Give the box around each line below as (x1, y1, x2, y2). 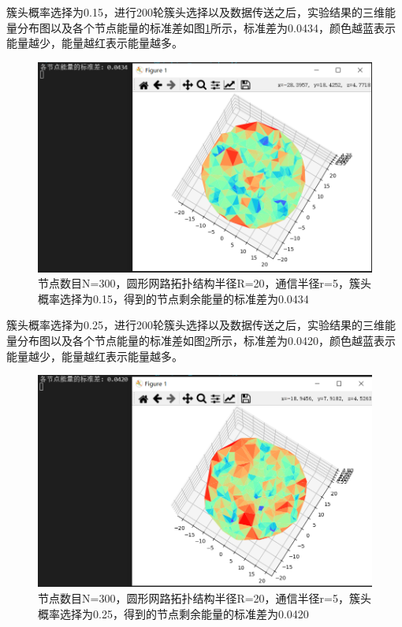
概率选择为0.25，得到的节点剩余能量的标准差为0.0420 (38, 605, 309, 621)
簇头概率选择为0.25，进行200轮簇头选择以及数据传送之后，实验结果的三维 (6, 317, 385, 333)
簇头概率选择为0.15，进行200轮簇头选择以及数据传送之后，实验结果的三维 (6, 4, 385, 20)
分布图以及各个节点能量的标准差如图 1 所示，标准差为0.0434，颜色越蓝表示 (17, 19, 396, 35)
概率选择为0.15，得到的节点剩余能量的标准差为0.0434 (38, 290, 309, 306)
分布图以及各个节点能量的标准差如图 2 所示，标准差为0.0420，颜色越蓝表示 (17, 332, 396, 349)
